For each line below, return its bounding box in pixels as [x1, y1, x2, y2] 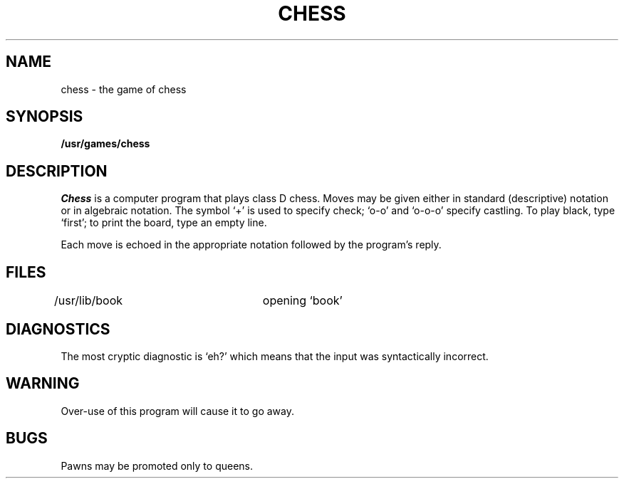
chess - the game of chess [61, 83, 187, 95]
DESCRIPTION [6, 162, 108, 180]
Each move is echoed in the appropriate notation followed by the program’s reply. [61, 238, 442, 251]
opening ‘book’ [262, 293, 343, 308]
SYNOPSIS [6, 107, 83, 126]
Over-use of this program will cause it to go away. [61, 404, 294, 417]
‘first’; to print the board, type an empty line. [61, 216, 267, 229]
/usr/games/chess [61, 137, 150, 150]
